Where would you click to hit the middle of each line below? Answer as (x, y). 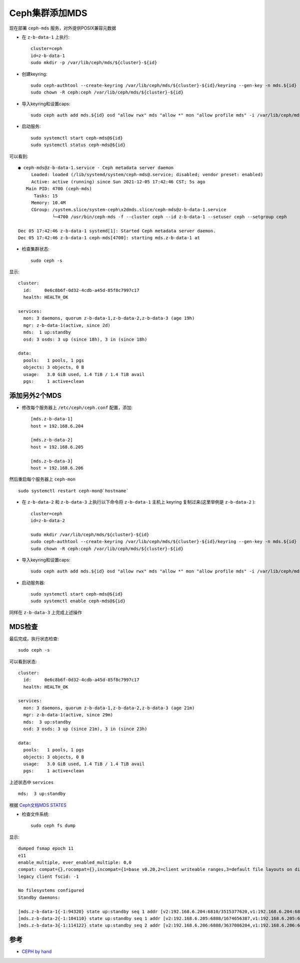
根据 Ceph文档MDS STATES (38, 805)
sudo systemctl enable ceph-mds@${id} (78, 601)
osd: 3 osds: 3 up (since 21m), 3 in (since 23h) (85, 729)
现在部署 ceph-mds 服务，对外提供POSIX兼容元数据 (63, 28)
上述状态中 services (31, 782)
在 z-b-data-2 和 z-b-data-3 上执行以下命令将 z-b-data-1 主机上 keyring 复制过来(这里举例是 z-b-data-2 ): (139, 502)
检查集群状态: (36, 249)
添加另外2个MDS (35, 395)
